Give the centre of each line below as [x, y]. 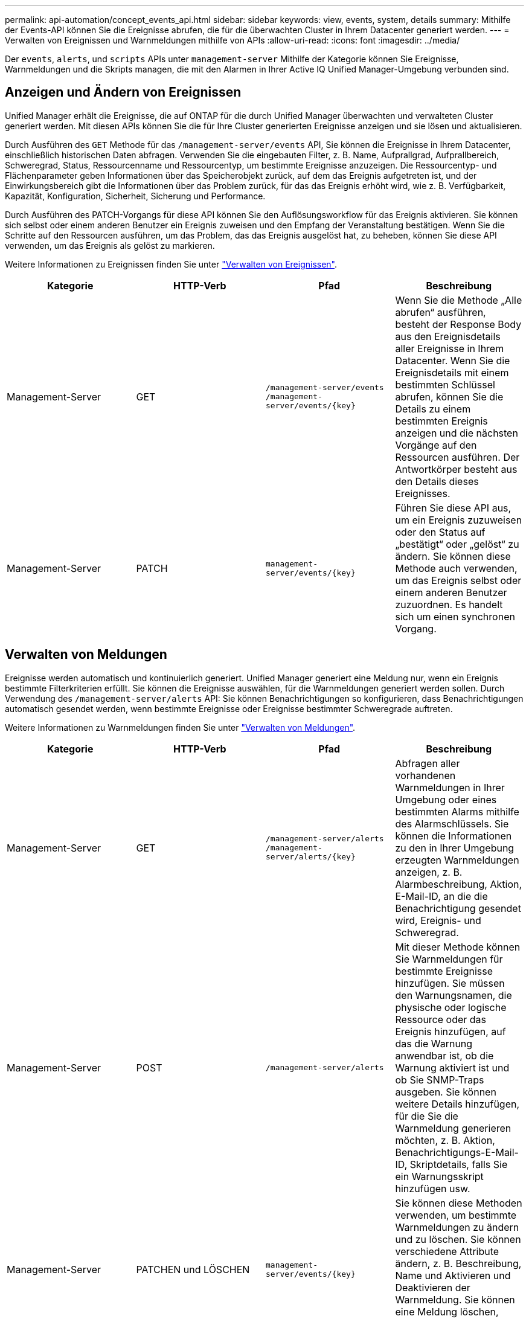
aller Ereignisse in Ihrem [450, 348]
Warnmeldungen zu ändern [457, 1227]
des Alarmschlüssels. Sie [452, 823]
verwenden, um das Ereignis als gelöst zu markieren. [110, 245]
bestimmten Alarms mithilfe [457, 811]
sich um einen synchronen [455, 616]
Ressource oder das [441, 1019]
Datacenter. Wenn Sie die [453, 360]
